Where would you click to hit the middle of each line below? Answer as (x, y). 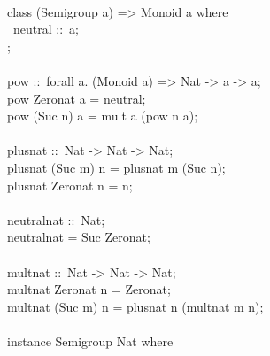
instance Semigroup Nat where (90, 341)
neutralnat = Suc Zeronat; (79, 237)
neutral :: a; (46, 29)
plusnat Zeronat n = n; (70, 185)
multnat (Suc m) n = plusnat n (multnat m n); (135, 306)
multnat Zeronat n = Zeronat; (89, 289)
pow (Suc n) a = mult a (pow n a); (103, 116)
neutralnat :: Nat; (56, 219)
